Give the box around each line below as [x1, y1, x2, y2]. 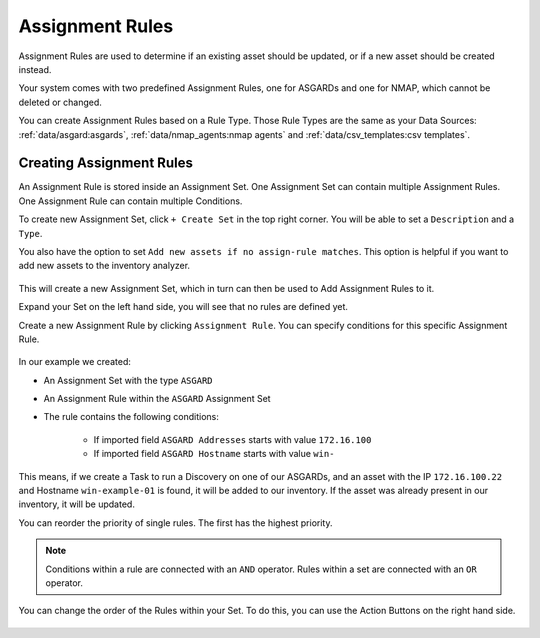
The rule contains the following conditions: [43, 411, 219, 423]
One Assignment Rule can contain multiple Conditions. [18, 195, 243, 207]
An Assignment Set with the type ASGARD [43, 374, 214, 386]
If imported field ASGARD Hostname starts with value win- [93, 448, 335, 460]
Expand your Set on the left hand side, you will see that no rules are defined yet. [18, 301, 349, 313]
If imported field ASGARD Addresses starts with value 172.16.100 [93, 433, 372, 445]
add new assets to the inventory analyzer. [18, 260, 190, 272]
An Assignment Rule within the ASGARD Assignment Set [43, 393, 271, 405]
